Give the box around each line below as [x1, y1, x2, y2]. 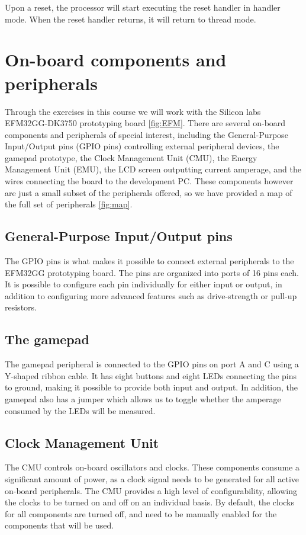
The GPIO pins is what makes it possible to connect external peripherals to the [5, 255, 294, 267]
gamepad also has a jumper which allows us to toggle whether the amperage [5, 393, 281, 405]
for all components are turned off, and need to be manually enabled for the [5, 507, 277, 520]
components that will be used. [5, 519, 114, 531]
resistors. [5, 301, 37, 313]
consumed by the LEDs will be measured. [5, 404, 156, 417]
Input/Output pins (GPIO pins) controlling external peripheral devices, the [5, 140, 279, 152]
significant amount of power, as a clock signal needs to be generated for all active [5, 472, 299, 485]
